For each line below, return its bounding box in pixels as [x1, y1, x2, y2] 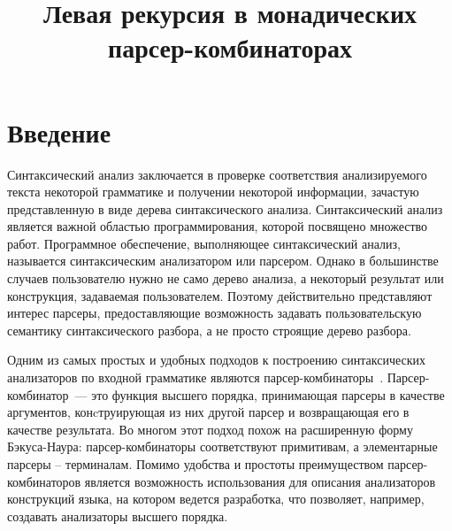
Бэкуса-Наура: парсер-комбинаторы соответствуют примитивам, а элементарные [7, 437, 438, 456]
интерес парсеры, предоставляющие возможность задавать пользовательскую [7, 304, 422, 322]
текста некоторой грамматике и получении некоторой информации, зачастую [7, 182, 419, 201]
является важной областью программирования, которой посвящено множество [7, 217, 428, 235]
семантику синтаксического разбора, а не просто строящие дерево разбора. [7, 320, 411, 339]
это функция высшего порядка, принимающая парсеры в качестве [91, 385, 445, 404]
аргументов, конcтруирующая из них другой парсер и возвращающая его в [7, 403, 410, 421]
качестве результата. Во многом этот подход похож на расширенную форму [7, 419, 413, 438]
